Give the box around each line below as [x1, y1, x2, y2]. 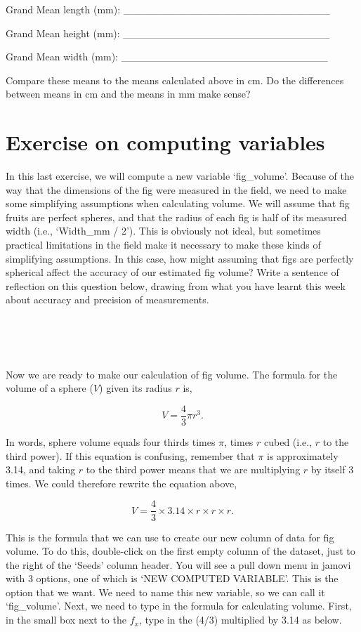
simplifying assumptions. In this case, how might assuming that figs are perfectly [6, 251, 354, 265]
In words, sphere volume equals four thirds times [6, 435, 216, 449]
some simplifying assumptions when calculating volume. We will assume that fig [6, 196, 350, 211]
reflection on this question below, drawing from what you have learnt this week [6, 278, 346, 293]
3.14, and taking [6, 462, 76, 477]
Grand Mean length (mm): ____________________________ [6, 2, 330, 16]
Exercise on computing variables [6, 128, 325, 157]
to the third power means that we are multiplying [86, 462, 301, 477]
